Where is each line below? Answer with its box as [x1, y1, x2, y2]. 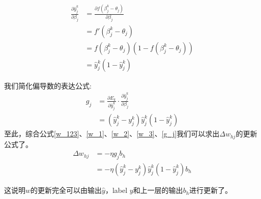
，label [105, 185, 128, 195]
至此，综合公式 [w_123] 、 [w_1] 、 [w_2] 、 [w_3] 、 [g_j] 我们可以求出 [4, 128, 220, 139]
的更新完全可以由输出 [31, 185, 102, 195]
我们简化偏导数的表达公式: [4, 80, 92, 91]
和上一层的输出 [133, 185, 183, 195]
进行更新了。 [189, 185, 233, 195]
